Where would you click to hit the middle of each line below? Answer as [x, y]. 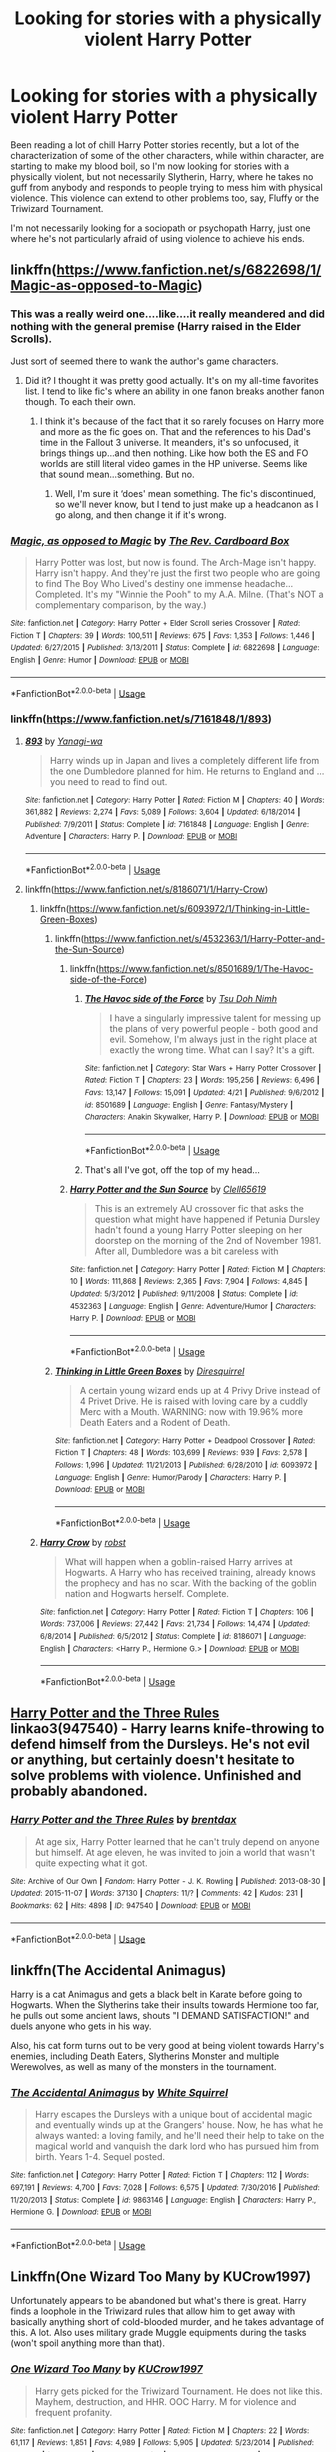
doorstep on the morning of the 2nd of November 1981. [208, 1240]
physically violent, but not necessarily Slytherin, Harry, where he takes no [162, 176]
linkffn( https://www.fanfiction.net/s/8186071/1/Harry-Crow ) [146, 889]
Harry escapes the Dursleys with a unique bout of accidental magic [173, 2114]
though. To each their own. [80, 401]
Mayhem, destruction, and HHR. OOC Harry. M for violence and [165, 2401]
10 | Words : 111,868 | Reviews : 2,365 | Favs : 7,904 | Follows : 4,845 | [188, 1282]
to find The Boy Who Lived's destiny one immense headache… [163, 583]
